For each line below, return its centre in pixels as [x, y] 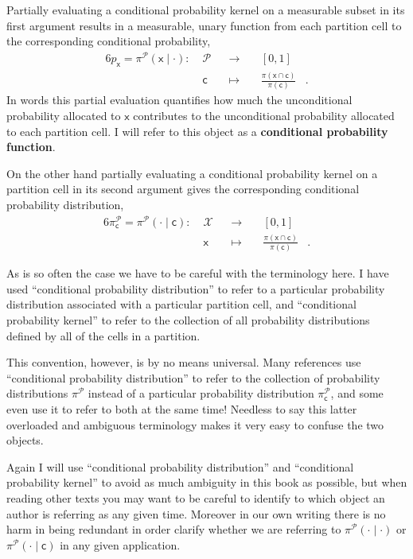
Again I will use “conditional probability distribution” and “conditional [180, 466]
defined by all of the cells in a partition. [103, 335]
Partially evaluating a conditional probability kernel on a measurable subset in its [206, 10]
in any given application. [120, 544]
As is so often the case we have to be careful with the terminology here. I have [198, 273]
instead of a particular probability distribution [201, 393]
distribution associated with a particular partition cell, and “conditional [181, 304]
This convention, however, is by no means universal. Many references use [184, 362]
